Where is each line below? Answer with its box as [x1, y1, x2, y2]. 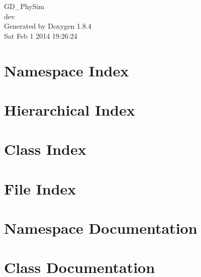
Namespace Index [4, 60, 129, 80]
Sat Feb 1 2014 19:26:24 [4, 30, 77, 41]
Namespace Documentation [4, 218, 197, 238]
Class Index [4, 139, 86, 159]
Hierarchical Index [4, 99, 135, 120]
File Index [4, 178, 76, 199]
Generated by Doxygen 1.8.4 [4, 21, 91, 31]
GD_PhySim [4, 1, 44, 11]
